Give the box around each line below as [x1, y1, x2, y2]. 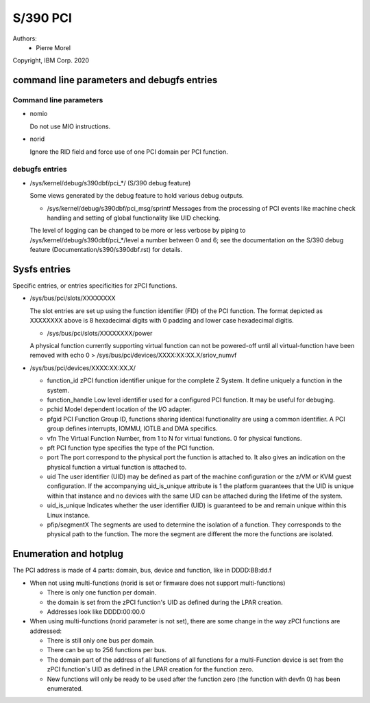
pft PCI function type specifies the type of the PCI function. [47, 443, 215, 452]
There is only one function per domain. [47, 588, 157, 597]
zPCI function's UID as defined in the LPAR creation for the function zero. [47, 665, 254, 673]
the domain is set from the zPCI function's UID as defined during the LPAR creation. [47, 598, 284, 606]
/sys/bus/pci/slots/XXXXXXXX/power [47, 329, 153, 337]
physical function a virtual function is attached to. [47, 463, 187, 471]
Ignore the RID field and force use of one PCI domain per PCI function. [29, 148, 229, 156]
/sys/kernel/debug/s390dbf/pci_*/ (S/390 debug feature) [29, 178, 191, 187]
